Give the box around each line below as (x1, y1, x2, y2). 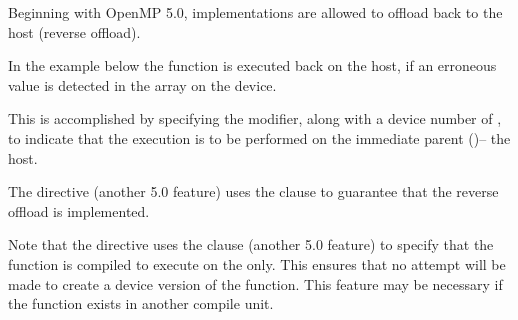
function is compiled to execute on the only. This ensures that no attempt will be (8, 253, 506, 274)
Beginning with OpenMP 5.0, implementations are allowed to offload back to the (8, 2, 503, 22)
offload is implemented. (8, 200, 150, 221)
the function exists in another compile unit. (8, 293, 274, 314)
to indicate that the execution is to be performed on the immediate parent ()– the (8, 127, 511, 148)
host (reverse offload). (8, 21, 141, 42)
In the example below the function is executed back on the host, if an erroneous (8, 55, 497, 76)
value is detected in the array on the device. (8, 74, 277, 95)
